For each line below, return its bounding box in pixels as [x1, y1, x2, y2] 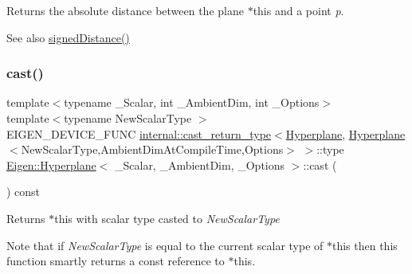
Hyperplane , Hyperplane [285, 125, 406, 142]
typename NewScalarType [64, 110, 192, 126]
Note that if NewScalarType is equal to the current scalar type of [6, 237, 324, 253]
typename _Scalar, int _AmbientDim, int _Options [64, 94, 320, 111]
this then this [332, 237, 398, 253]
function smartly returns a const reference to [6, 252, 225, 269]
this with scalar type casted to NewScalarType [54, 209, 280, 226]
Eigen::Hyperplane [6, 156, 96, 173]
